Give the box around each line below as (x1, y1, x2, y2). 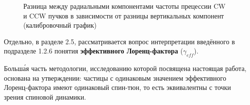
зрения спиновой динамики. (4, 91, 86, 102)
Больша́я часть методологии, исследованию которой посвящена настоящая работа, (4, 63, 247, 73)
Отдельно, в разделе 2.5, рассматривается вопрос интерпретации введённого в (4, 36, 235, 46)
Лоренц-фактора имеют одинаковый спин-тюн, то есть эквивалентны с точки (4, 82, 231, 92)
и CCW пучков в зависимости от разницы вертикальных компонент (23, 10, 224, 20)
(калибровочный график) (23, 20, 97, 30)
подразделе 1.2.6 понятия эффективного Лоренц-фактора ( (4, 46, 183, 56)
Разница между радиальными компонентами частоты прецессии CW (23, 1, 226, 11)
